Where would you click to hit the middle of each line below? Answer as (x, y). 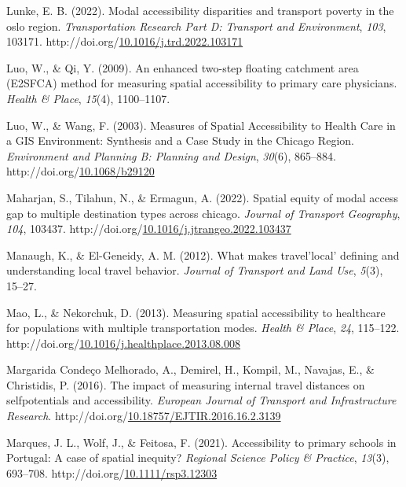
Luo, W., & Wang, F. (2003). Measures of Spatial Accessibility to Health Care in (201, 125)
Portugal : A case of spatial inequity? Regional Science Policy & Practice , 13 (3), (198, 457)
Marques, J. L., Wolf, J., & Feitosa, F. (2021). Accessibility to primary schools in (201, 442)
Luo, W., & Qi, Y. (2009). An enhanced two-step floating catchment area (183, 67)
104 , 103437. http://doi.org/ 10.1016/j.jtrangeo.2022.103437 (149, 229)
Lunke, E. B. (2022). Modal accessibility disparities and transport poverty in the (200, 10)
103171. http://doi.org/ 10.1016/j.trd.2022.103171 (125, 41)
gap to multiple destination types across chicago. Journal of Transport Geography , (203, 213)
